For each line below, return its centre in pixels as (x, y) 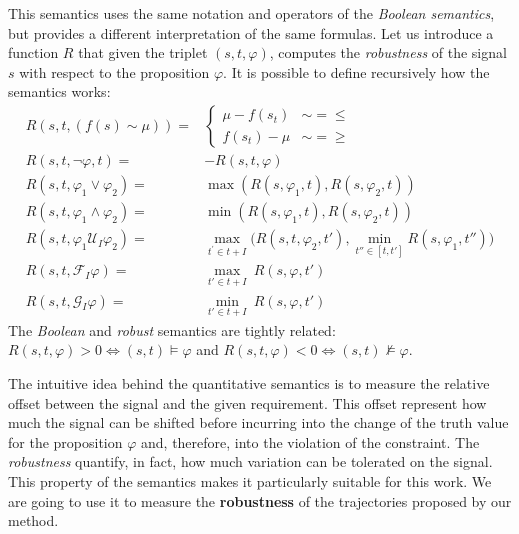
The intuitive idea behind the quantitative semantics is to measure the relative (249, 383)
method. (33, 520)
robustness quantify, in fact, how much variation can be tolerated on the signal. (250, 461)
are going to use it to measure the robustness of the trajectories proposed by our (260, 500)
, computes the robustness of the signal (388, 52)
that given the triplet (143, 52)
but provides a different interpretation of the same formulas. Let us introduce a (251, 32)
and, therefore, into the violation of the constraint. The (310, 441)
